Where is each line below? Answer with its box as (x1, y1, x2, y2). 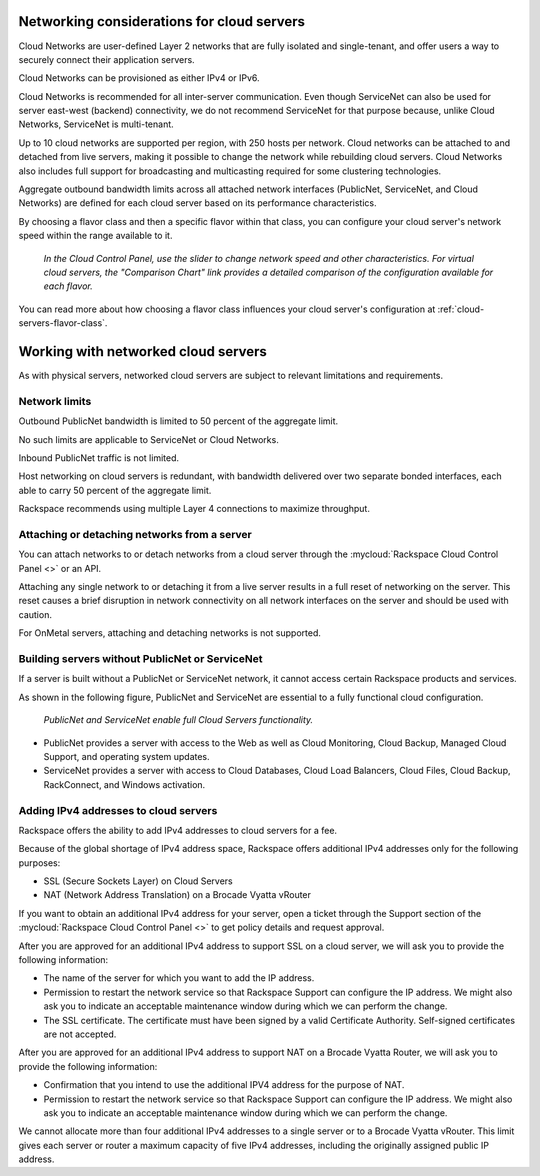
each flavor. (43, 280, 94, 292)
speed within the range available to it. (18, 230, 173, 242)
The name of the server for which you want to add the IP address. (43, 972, 315, 984)
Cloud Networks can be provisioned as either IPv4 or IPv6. (18, 72, 260, 84)
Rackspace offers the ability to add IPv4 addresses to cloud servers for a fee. (18, 824, 338, 836)
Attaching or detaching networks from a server (18, 527, 252, 541)
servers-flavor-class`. (18, 317, 108, 329)
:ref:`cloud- (437, 303, 485, 315)
